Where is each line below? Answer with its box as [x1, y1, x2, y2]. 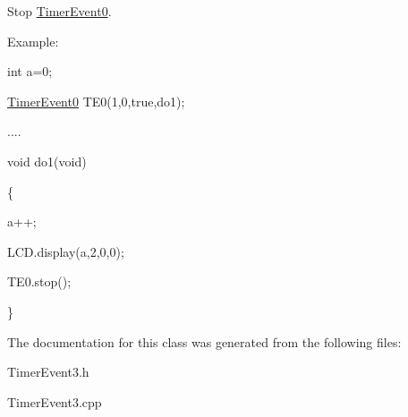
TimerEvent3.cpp [7, 392, 102, 411]
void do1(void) [7, 151, 87, 170]
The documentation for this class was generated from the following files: [7, 332, 402, 351]
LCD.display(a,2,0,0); [7, 242, 124, 260]
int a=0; [7, 62, 53, 81]
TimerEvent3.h [7, 362, 89, 381]
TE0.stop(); [7, 272, 72, 291]
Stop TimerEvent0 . [7, 2, 112, 20]
